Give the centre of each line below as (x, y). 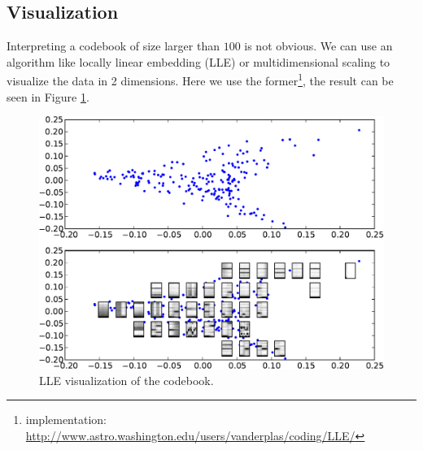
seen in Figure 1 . (48, 96)
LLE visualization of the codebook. (126, 380)
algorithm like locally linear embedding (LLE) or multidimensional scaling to (198, 61)
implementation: (66, 420)
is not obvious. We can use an (318, 46)
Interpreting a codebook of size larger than (113, 46)
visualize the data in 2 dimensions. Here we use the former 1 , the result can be (200, 80)
